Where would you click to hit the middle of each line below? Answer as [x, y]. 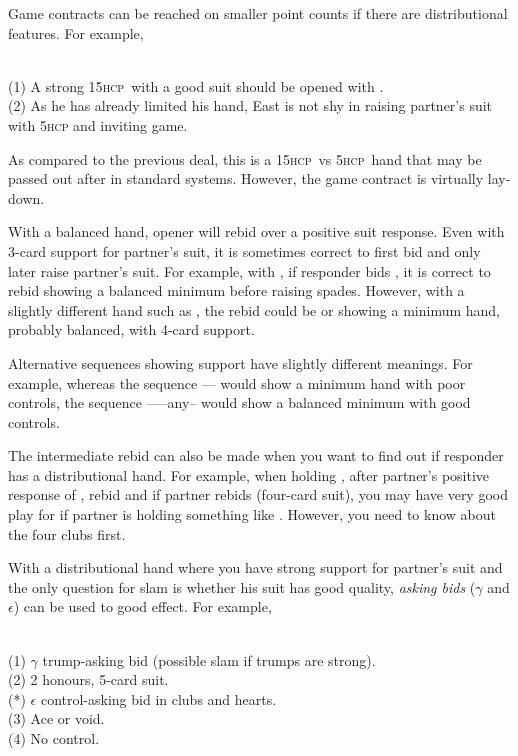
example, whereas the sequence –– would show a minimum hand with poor [237, 382]
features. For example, [76, 32]
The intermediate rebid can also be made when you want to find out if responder [256, 455]
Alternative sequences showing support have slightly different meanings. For [240, 362]
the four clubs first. [67, 533]
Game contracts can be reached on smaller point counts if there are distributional [258, 13]
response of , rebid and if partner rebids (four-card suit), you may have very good [258, 494]
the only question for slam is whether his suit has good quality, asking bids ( [242, 586]
